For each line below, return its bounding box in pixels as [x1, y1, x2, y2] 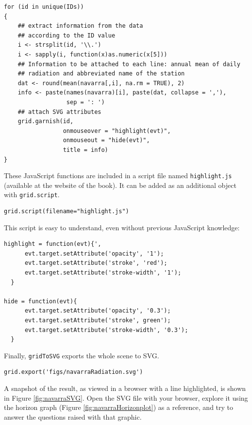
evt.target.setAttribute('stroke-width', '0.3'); [24, 326, 188, 333]
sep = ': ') [66, 98, 105, 106]
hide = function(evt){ [4, 297, 77, 305]
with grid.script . [4, 189, 60, 200]
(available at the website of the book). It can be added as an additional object [4, 180, 236, 190]
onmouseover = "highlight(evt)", [63, 127, 171, 134]
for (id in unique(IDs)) [4, 3, 84, 10]
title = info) [63, 146, 108, 153]
